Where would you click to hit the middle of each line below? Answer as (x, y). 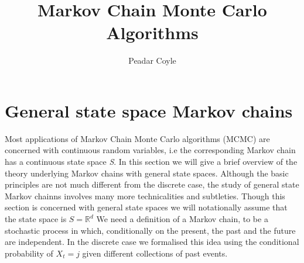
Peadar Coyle (152, 60)
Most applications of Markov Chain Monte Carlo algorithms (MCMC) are (137, 138)
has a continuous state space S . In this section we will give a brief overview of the (151, 162)
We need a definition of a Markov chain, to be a (182, 219)
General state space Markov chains (149, 110)
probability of (29, 253)
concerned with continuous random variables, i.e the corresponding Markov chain (150, 150)
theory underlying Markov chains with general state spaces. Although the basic (147, 173)
